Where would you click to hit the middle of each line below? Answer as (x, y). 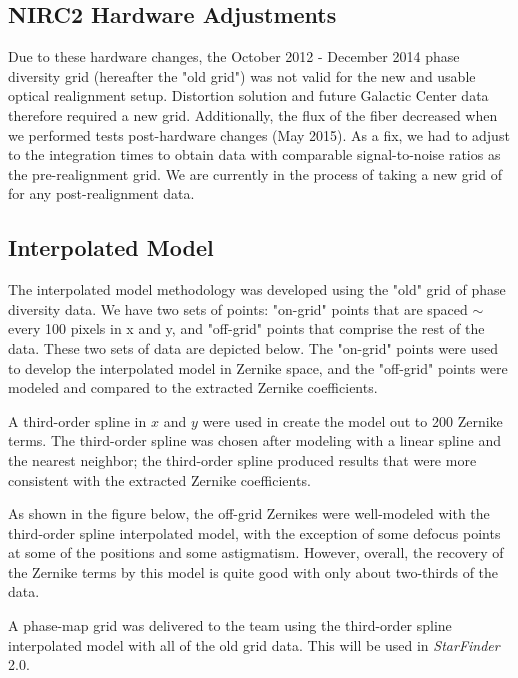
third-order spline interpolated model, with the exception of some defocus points (254, 532)
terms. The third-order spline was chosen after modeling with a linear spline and (254, 440)
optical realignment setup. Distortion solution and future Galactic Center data (248, 95)
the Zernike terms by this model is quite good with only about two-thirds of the (253, 571)
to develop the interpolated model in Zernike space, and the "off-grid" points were (258, 367)
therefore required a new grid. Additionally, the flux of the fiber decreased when (253, 114)
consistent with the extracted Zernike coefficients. (159, 479)
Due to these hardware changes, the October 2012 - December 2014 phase (234, 56)
